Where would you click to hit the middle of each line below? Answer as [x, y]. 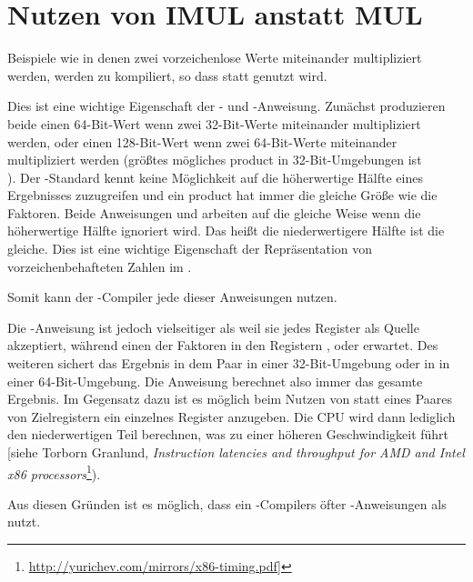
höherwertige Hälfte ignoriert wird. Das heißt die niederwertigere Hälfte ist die [226, 231]
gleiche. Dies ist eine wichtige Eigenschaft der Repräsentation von [190, 249]
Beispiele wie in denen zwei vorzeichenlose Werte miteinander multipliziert [215, 58]
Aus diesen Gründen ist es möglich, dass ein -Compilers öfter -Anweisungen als [227, 503]
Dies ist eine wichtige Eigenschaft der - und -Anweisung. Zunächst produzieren [226, 106]
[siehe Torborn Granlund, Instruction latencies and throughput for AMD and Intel [236, 452]
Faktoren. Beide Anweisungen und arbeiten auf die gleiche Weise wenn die [214, 212]
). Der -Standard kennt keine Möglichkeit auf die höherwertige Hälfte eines [215, 177]
